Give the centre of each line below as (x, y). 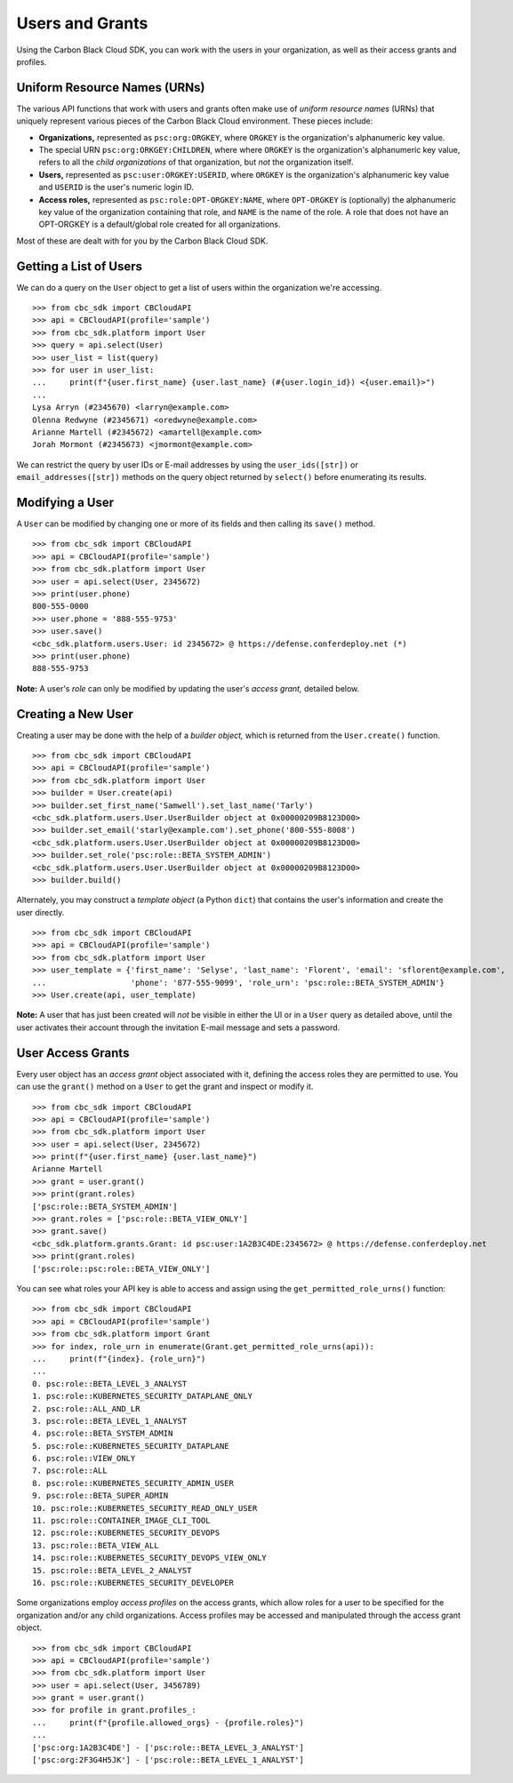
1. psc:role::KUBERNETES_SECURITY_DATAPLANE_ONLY (143, 1396)
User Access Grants (73, 1053)
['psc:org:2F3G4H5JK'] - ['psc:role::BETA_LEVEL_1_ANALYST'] (168, 1760)
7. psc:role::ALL (70, 1471)
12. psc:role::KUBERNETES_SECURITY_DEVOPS (126, 1533)
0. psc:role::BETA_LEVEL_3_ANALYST (110, 1383)
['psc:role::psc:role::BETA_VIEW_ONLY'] (121, 1268)
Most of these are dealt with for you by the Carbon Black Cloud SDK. (142, 241)
